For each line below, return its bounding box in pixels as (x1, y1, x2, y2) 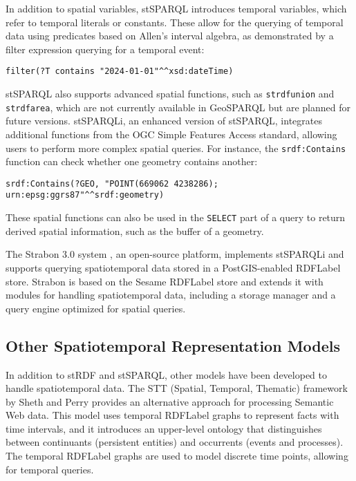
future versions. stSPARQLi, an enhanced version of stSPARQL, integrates (6, 113, 322, 128)
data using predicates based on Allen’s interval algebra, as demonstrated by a (6, 28, 334, 43)
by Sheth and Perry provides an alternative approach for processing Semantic (6, 394, 334, 408)
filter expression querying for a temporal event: (6, 41, 205, 56)
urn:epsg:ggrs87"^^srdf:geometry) (6, 190, 165, 200)
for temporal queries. (6, 462, 94, 476)
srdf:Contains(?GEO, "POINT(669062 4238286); (6, 178, 218, 189)
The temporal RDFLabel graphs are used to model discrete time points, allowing (6, 449, 348, 463)
